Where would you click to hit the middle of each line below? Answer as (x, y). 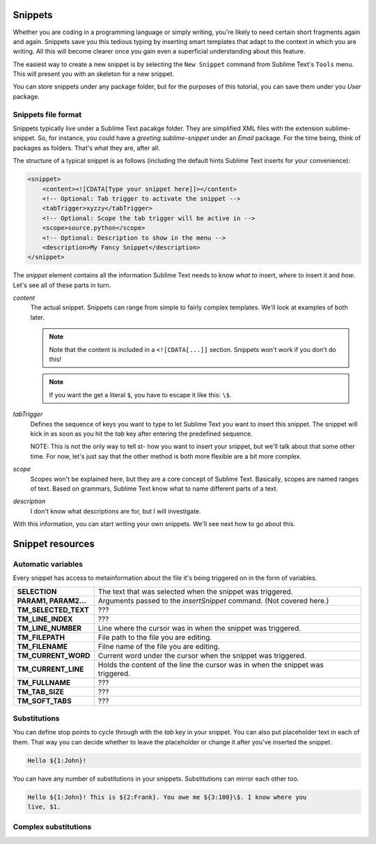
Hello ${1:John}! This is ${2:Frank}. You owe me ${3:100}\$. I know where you (167, 797)
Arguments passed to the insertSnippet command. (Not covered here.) (213, 601)
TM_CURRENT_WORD (54, 655)
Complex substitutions (52, 827)
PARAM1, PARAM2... (52, 601)
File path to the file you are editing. (155, 637)
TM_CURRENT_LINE (50, 669)
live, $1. (44, 807)
